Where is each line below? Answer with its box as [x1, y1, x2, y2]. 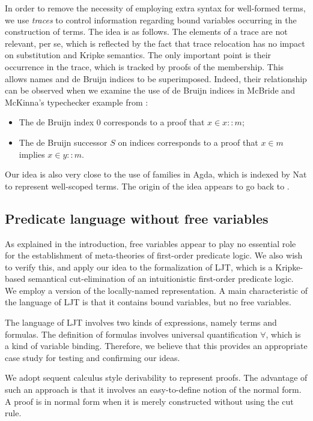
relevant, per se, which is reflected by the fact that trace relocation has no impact [5, 37, 305, 49]
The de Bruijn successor [19, 136, 108, 148]
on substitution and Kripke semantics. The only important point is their [5, 49, 272, 61]
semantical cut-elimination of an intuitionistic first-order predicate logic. [28, 272, 294, 285]
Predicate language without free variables [5, 209, 269, 227]
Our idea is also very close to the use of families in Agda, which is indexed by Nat [5, 168, 307, 181]
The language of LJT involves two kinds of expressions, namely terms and [5, 316, 277, 329]
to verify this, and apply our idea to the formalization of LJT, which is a [5, 260, 273, 273]
